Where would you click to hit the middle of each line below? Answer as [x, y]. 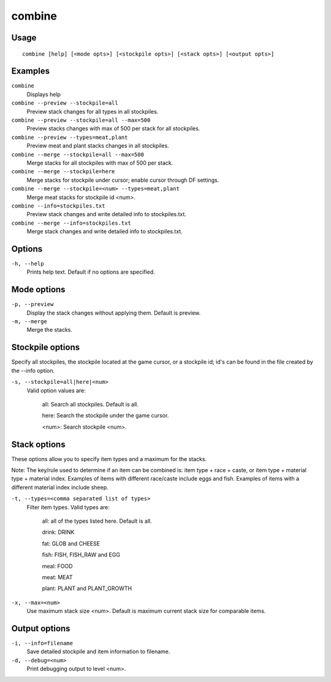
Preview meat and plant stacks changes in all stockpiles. [98, 146]
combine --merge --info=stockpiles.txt [71, 223]
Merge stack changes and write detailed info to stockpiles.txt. [105, 231]
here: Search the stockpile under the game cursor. [105, 416]
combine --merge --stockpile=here [63, 172]
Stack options [38, 444]
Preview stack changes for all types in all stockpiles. [93, 111]
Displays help [44, 94]
